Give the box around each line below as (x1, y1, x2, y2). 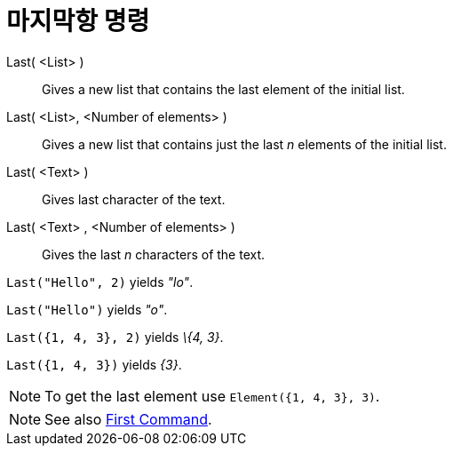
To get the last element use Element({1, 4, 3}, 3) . (44, 386, 380, 405)
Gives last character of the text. (42, 191, 226, 207)
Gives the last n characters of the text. (42, 246, 266, 262)
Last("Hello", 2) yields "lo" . (6, 274, 194, 290)
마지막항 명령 (6, 6, 150, 36)
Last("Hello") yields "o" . (6, 301, 168, 317)
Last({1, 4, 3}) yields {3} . (6, 356, 182, 372)
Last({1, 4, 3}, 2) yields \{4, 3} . (6, 329, 224, 345)
